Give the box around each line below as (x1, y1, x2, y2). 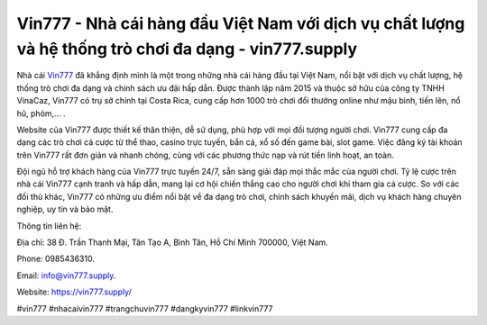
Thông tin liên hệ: (16, 221, 82, 231)
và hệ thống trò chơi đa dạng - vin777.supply (16, 39, 358, 59)
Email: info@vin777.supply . (16, 270, 116, 281)
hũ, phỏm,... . (16, 108, 67, 119)
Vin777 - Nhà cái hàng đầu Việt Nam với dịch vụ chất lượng (16, 14, 465, 33)
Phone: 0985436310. (16, 253, 95, 265)
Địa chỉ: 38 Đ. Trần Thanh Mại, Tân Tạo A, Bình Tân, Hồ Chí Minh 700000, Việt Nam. (16, 237, 328, 248)
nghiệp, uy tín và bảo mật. (16, 203, 114, 215)
